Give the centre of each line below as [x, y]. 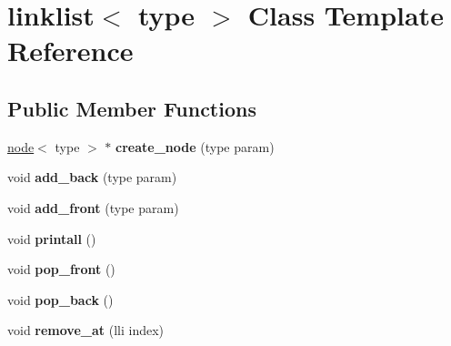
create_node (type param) [195, 146]
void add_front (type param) [93, 207]
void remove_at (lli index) [86, 330]
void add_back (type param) [92, 177]
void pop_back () [60, 299]
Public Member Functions [132, 108]
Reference [70, 51]
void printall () [52, 238]
